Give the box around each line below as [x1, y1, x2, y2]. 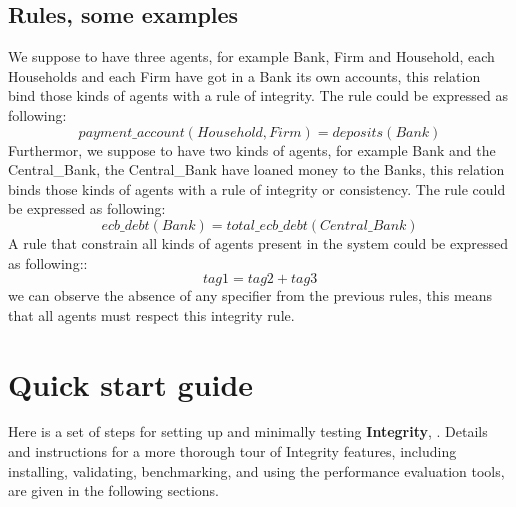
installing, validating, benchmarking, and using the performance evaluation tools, [8, 460, 505, 481]
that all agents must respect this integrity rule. [8, 304, 295, 325]
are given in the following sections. [8, 480, 219, 501]
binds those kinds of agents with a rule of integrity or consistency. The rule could [8, 178, 506, 199]
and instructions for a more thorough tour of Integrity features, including [8, 441, 457, 462]
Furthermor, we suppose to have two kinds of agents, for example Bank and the [8, 139, 496, 160]
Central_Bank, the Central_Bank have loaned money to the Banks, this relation [8, 159, 505, 180]
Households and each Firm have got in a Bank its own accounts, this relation [8, 65, 481, 86]
